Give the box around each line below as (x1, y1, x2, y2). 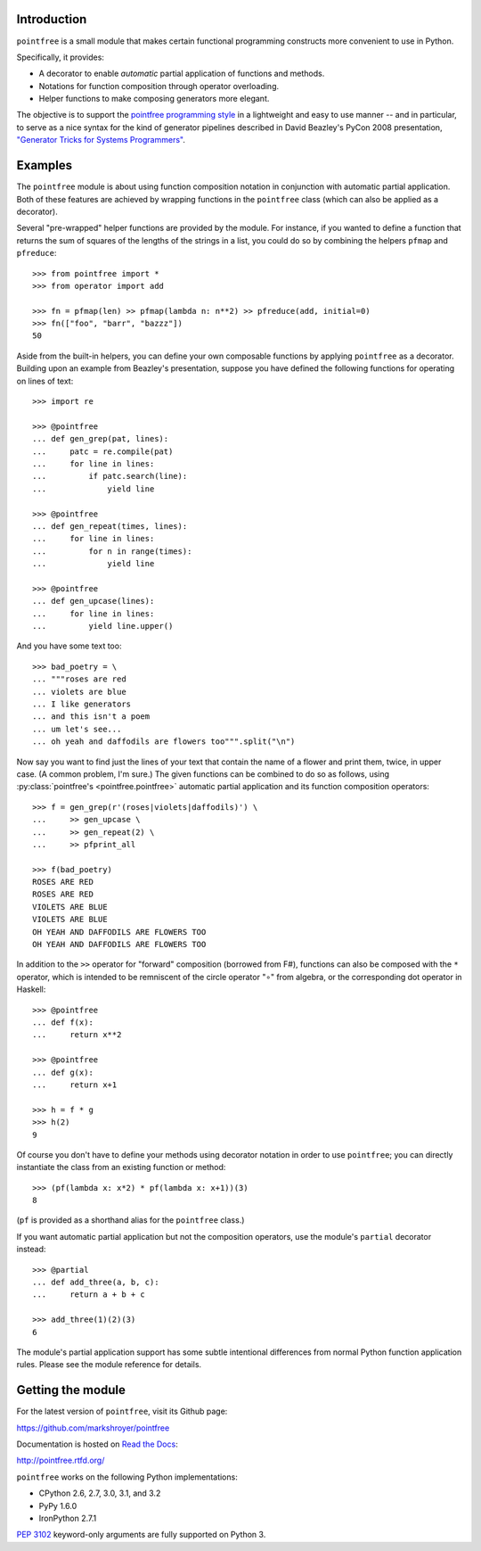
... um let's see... (32, 723, 122, 734)
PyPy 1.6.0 (38, 1500, 77, 1511)
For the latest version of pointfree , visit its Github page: (16, 1406, 228, 1417)
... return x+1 (32, 1079, 118, 1090)
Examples (16, 158, 73, 173)
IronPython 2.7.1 (38, 1513, 97, 1523)
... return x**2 (32, 1030, 122, 1040)
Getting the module (16, 1382, 126, 1398)
